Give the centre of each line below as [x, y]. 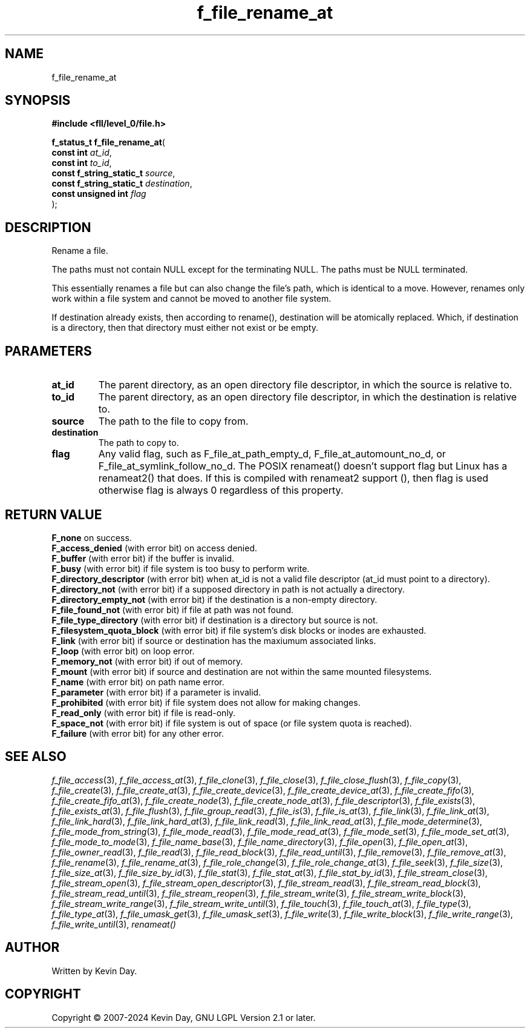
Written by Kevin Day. [94, 971]
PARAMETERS [48, 351]
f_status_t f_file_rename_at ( [108, 142]
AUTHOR [32, 948]
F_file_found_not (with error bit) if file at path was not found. [173, 610]
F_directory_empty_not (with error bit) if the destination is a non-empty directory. [214, 599]
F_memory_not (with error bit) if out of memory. [147, 661]
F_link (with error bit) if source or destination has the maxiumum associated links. [214, 640]
